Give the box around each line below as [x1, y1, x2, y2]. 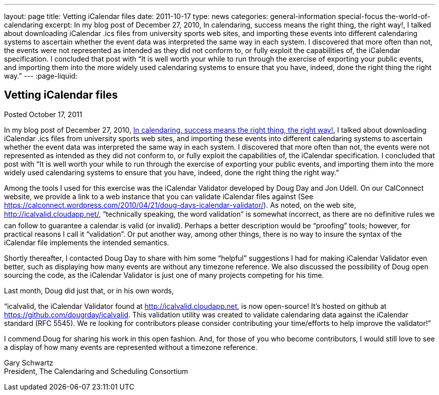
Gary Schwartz [4, 358, 53, 367]
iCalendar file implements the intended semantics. [4, 238, 169, 247]
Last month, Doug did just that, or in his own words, [4, 286, 174, 295]
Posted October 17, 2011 [4, 110, 82, 119]
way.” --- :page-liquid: [4, 72, 78, 80]
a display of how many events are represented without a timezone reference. [4, 342, 258, 351]
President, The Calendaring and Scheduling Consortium [4, 366, 188, 375]
